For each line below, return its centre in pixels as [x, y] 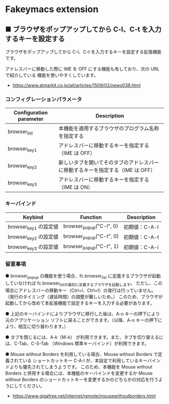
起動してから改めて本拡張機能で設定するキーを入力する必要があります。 [80, 303]
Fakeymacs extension [52, 9]
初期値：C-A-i [141, 247]
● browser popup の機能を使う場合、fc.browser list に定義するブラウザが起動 [83, 277]
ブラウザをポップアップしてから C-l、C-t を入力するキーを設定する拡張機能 [83, 52]
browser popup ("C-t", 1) [91, 247]
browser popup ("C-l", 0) [91, 227]
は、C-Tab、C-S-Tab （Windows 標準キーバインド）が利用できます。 [77, 344]
